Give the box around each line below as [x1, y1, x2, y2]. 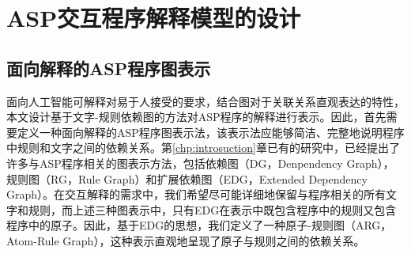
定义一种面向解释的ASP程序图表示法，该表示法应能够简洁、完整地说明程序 [17, 123, 405, 140]
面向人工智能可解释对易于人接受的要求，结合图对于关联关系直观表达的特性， [6, 93, 405, 109]
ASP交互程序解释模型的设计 [6, 2, 301, 34]
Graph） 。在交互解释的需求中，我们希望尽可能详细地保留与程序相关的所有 [6, 186, 386, 203]
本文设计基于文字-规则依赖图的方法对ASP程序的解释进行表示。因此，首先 [6, 108, 386, 125]
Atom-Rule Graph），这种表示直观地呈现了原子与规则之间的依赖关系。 [6, 232, 365, 248]
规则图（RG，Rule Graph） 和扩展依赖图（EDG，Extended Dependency [6, 170, 368, 187]
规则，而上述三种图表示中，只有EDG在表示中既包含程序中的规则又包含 [28, 201, 397, 218]
